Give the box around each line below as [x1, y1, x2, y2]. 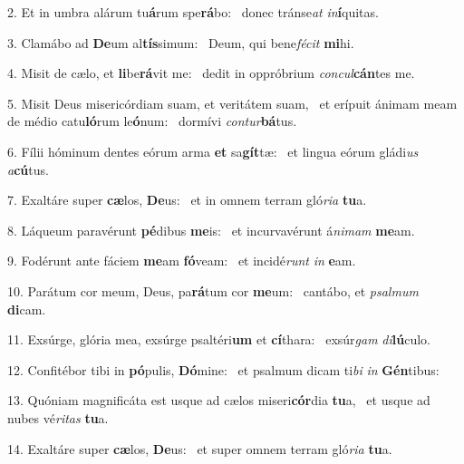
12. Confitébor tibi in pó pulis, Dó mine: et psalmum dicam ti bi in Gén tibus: [7, 360, 440, 379]
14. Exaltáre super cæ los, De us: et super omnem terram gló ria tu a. [7, 439, 392, 458]
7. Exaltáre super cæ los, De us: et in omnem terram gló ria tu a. [7, 190, 367, 209]
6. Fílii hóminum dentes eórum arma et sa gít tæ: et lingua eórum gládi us [7, 141, 419, 160]
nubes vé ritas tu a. [7, 408, 109, 427]
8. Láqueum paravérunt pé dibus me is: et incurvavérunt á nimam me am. [7, 220, 415, 239]
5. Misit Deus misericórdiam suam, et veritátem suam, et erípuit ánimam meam [7, 93, 458, 112]
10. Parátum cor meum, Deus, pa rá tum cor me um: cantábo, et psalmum [7, 281, 419, 300]
